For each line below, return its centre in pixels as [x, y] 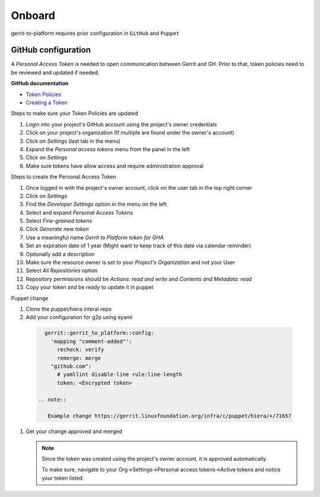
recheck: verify [81, 350]
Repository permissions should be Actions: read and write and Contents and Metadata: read [139, 279]
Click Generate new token [57, 229]
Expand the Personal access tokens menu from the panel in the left [108, 149]
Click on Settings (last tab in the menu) [73, 141]
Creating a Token [47, 103]
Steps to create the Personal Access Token [64, 177]
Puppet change [30, 298]
